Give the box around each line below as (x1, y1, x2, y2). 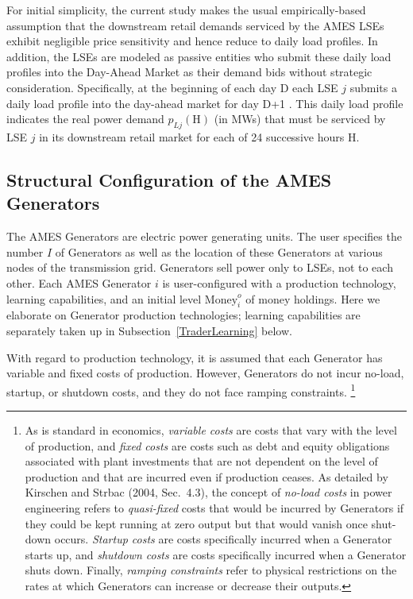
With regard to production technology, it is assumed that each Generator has (6, 349, 383, 365)
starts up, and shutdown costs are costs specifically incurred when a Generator (25, 546, 407, 562)
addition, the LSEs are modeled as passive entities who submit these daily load (6, 48, 392, 64)
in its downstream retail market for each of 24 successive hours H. (39, 128, 360, 145)
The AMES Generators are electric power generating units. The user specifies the (6, 228, 402, 245)
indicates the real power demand (6, 110, 164, 127)
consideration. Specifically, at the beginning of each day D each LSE (6, 79, 338, 95)
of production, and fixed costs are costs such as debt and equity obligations (25, 437, 390, 454)
